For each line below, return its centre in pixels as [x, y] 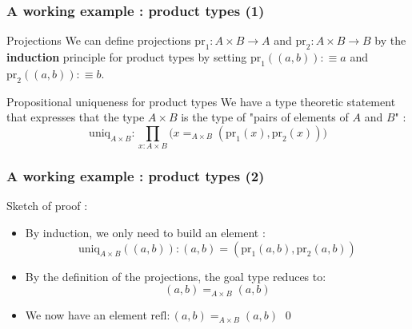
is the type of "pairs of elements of [265, 117]
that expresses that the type [76, 117]
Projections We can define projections [99, 40]
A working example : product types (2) [136, 176]
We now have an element [86, 315]
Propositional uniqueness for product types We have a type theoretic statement [201, 101]
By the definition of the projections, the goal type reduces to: [176, 276]
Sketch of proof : [47, 206]
